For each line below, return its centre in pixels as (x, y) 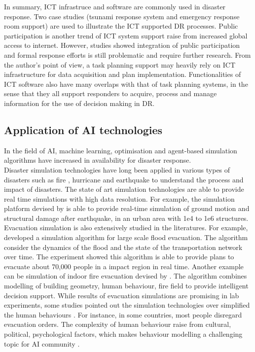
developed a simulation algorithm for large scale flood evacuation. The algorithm (126, 237)
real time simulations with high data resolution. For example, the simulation (119, 198)
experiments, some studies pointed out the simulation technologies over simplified (127, 305)
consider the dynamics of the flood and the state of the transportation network (123, 247)
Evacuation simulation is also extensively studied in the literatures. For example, (126, 228)
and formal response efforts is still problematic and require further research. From (127, 54)
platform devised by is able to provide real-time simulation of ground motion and (127, 208)
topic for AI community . (42, 343)
